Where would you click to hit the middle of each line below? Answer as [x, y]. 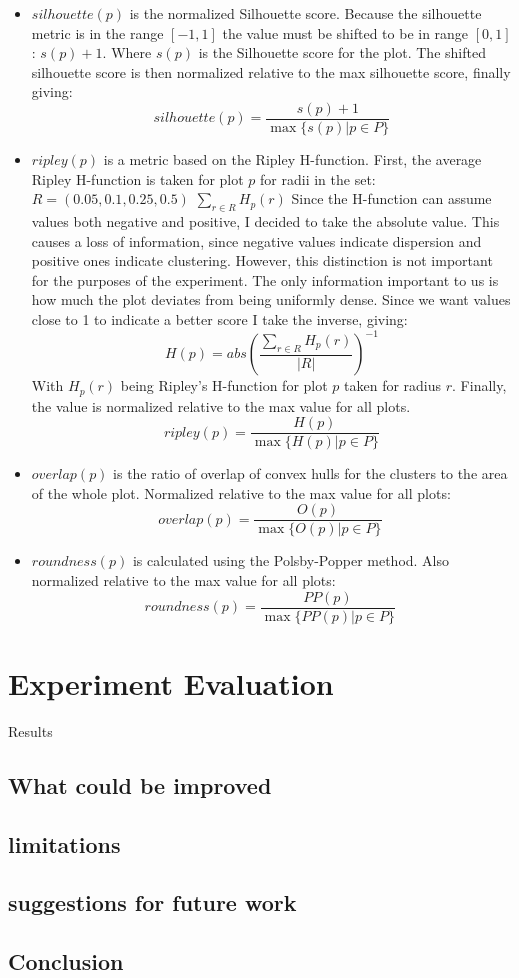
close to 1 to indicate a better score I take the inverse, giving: [219, 318]
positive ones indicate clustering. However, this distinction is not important [262, 260]
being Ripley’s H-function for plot [224, 385]
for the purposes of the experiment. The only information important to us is [265, 279]
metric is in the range [97, 32]
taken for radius [393, 385]
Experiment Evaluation [171, 682]
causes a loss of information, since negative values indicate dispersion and [256, 240]
